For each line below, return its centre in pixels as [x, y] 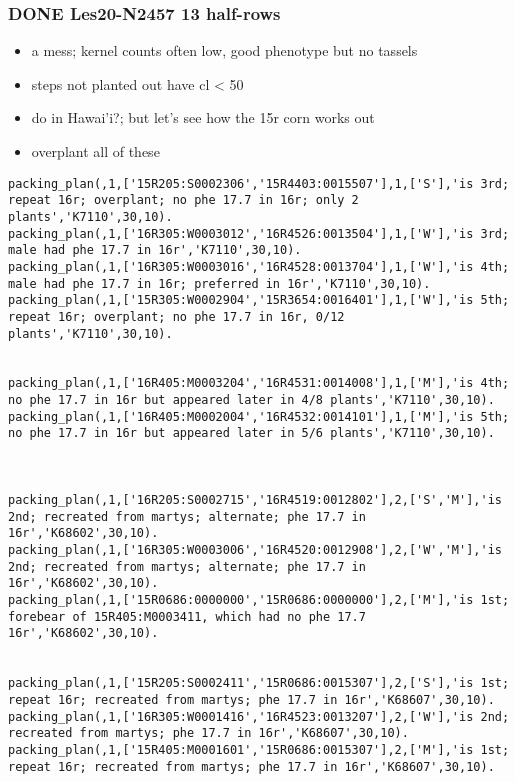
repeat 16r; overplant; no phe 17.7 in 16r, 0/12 [176, 316]
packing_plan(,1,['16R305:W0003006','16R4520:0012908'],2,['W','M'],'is [255, 550]
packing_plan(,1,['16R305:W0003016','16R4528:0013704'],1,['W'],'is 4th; [259, 266]
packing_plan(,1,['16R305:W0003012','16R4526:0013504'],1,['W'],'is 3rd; [259, 233]
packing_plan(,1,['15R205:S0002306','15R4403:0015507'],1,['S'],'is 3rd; [259, 183]
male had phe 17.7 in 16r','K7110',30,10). [155, 250]
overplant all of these [95, 151]
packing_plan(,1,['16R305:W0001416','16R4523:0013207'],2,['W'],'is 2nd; [259, 716]
